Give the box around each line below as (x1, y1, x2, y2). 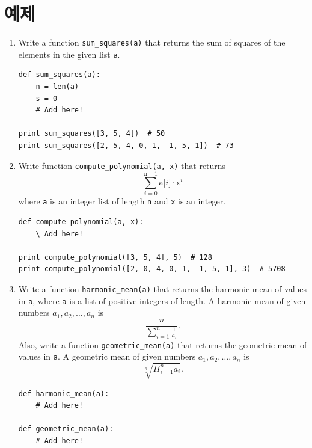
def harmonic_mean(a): (18, 389, 109, 398)
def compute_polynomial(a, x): (18, 218, 144, 227)
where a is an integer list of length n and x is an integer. (18, 195, 226, 207)
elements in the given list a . (18, 48, 120, 60)
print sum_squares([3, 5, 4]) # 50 (18, 129, 165, 138)
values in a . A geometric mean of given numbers (18, 350, 196, 363)
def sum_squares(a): (18, 70, 100, 79)
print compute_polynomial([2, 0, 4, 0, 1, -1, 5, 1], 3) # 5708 (18, 265, 286, 274)
